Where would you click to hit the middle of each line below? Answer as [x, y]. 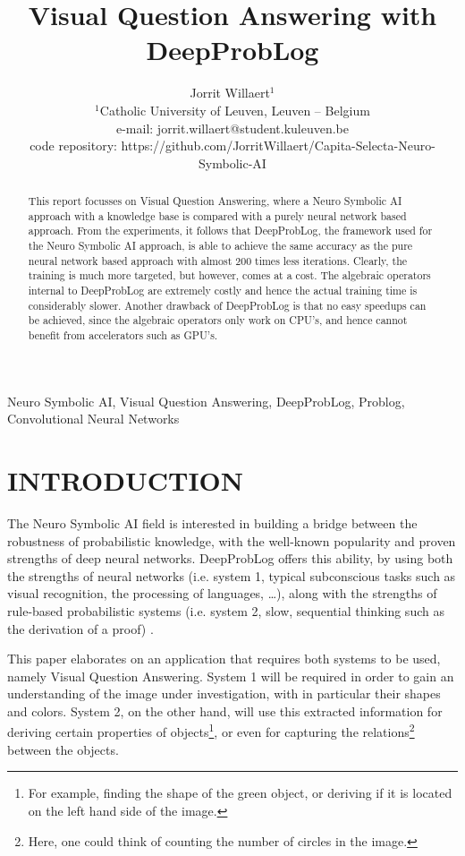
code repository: [73, 146]
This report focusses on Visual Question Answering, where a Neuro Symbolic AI [215, 201]
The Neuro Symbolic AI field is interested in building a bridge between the [212, 522]
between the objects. [63, 749]
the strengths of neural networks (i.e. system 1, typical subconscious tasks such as [232, 575]
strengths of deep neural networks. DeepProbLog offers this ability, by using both [230, 558]
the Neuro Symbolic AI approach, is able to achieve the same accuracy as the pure [220, 246]
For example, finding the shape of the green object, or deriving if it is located [240, 793]
